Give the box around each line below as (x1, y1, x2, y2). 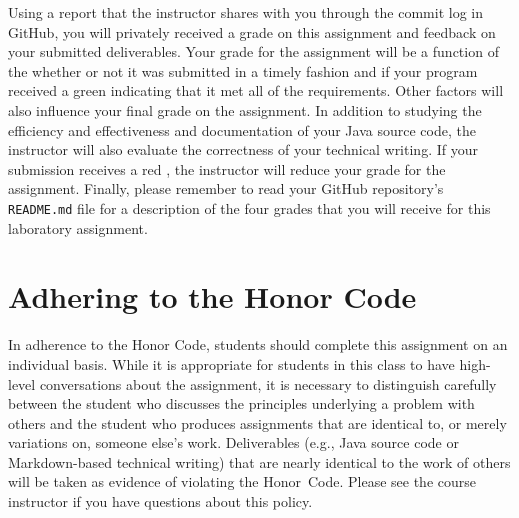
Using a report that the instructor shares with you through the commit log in (8, 2, 484, 22)
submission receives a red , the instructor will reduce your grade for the (8, 158, 446, 179)
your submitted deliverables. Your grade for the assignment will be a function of (8, 41, 499, 62)
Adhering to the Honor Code (8, 276, 417, 317)
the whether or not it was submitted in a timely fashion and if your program (8, 60, 478, 81)
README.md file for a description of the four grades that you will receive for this (8, 197, 491, 218)
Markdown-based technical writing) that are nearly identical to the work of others (8, 451, 511, 472)
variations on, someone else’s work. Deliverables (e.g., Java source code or (8, 432, 459, 453)
